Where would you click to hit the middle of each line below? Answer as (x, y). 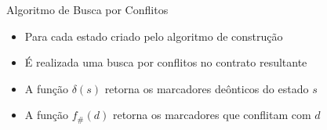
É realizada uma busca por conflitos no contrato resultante (166, 62)
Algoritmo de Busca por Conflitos (87, 9)
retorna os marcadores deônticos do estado (207, 88)
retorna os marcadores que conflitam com (212, 115)
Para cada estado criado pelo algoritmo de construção (154, 36)
